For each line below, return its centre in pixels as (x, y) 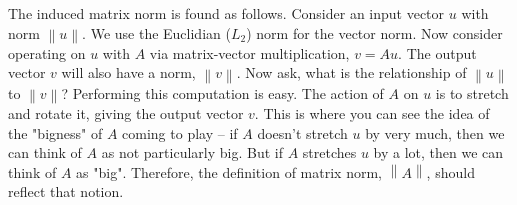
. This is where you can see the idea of (372, 112)
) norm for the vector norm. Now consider (374, 32)
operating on (47, 52)
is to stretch (472, 92)
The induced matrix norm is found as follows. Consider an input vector (226, 13)
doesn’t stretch (302, 132)
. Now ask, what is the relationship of (351, 72)
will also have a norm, (128, 72)
